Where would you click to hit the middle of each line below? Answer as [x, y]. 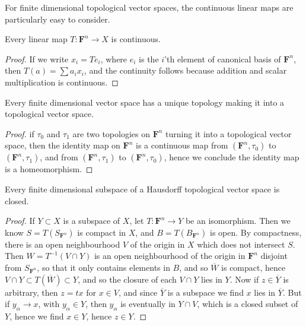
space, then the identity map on [63, 145]
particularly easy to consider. [58, 19]
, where [114, 58]
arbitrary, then [31, 292]
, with [49, 304]
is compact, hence [254, 267]
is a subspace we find [205, 292]
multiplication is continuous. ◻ [62, 82]
